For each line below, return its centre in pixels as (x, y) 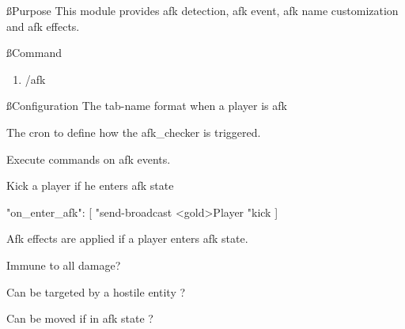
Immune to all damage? (64, 265)
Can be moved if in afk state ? (80, 318)
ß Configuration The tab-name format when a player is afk (147, 106)
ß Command (34, 53)
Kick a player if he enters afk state (90, 185)
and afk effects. (43, 26)
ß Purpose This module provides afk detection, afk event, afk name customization (202, 10)
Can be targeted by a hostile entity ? (96, 291)
